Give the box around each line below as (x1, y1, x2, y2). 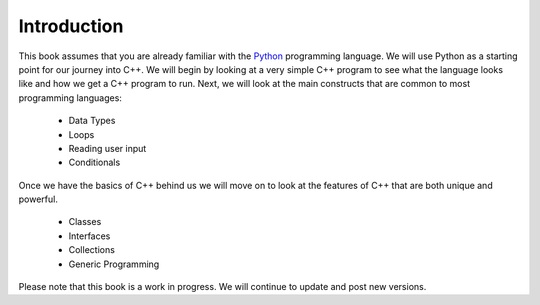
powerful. (18, 193, 59, 205)
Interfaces (68, 230, 111, 242)
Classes (68, 216, 102, 228)
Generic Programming (68, 258, 160, 270)
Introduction (18, 15, 124, 37)
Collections (68, 244, 115, 256)
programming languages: (18, 91, 122, 104)
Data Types (68, 115, 116, 127)
